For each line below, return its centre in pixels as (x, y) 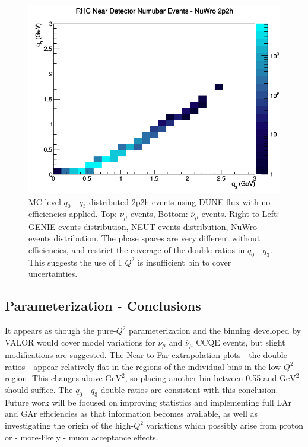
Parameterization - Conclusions (103, 306)
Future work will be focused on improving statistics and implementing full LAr (148, 402)
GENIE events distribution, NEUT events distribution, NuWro (143, 226)
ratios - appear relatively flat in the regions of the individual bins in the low (143, 366)
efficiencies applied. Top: (73, 214)
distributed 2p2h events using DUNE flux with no (180, 201)
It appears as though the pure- (61, 331)
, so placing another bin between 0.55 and (201, 378)
